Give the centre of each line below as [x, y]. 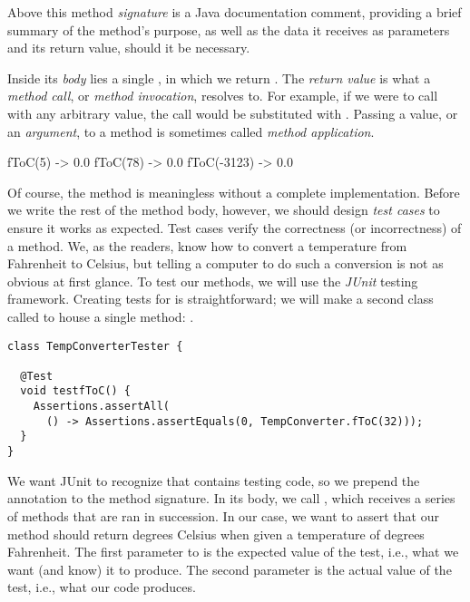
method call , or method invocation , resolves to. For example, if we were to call [223, 96]
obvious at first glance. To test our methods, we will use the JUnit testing [213, 281]
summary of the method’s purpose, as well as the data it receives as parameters [229, 29]
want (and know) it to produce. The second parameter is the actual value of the [230, 569]
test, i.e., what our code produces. [102, 587]
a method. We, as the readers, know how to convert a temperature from [207, 245]
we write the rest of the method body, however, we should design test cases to [224, 210]
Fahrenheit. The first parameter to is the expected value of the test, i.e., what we [233, 552]
